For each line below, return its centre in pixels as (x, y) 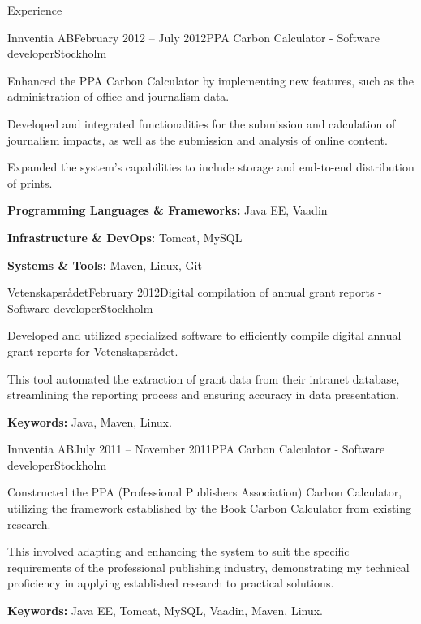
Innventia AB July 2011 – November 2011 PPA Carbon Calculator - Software (196, 449)
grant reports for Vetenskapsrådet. (93, 351)
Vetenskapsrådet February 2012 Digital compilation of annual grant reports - (195, 292)
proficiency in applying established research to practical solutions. (171, 583)
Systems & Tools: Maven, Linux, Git (105, 264)
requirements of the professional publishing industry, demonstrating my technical (208, 567)
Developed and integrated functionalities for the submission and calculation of (202, 123)
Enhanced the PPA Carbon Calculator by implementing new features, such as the (211, 80)
